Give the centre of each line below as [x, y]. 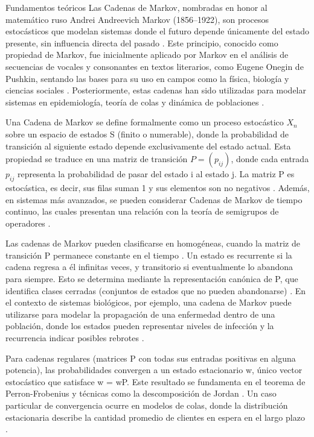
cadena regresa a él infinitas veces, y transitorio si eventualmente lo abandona [149, 267]
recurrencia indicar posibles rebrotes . [75, 338]
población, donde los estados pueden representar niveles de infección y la [140, 326]
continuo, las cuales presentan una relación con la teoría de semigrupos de [142, 211]
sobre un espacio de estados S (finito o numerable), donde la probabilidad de [147, 134]
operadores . [28, 223]
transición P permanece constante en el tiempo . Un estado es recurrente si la [149, 255]
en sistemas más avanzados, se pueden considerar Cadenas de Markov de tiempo [154, 199]
